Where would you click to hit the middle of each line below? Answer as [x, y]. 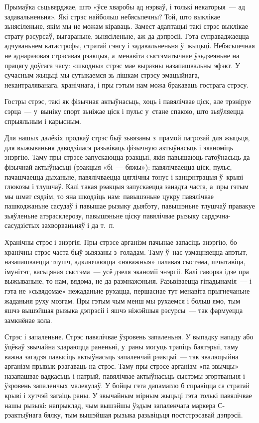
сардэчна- [216, 215]
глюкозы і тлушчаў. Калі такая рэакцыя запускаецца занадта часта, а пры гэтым [127, 186]
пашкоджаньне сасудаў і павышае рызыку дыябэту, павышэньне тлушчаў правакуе [130, 206]
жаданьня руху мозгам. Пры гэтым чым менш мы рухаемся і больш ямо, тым [123, 300]
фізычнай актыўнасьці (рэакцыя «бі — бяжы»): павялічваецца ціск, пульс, [118, 166]
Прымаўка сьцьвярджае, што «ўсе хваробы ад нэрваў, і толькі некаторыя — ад [125, 6]
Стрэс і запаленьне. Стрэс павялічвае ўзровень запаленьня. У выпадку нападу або [129, 337]
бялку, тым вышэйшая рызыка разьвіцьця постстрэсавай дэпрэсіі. [143, 415]
